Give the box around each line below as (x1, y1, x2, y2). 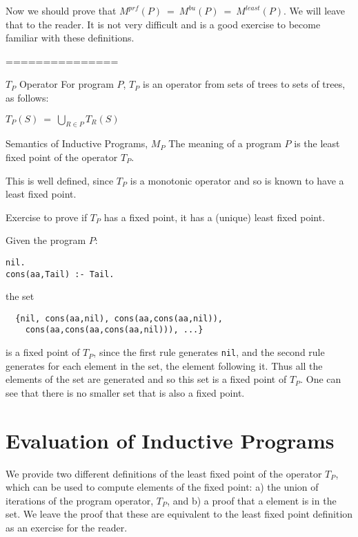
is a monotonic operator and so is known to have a (130, 173, 344, 187)
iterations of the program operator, (6, 493, 154, 507)
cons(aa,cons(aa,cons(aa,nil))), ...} (25, 325, 203, 335)
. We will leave (284, 3, 346, 17)
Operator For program (19, 77, 114, 91)
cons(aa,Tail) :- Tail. (6, 269, 115, 279)
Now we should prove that (6, 3, 117, 17)
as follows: (6, 90, 49, 104)
